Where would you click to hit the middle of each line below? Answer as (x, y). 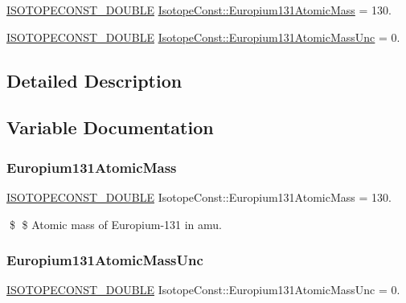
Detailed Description (94, 80)
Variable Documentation (110, 127)
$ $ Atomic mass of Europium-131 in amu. (115, 224)
